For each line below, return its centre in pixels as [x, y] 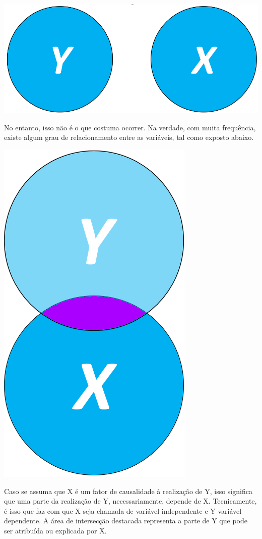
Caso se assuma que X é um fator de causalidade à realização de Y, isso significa [128, 491]
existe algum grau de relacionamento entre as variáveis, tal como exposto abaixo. [129, 137]
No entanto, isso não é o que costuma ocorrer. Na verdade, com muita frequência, [130, 127]
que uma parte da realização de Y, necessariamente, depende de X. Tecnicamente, [130, 501]
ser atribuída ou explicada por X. [55, 530]
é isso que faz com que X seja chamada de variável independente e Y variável [123, 510]
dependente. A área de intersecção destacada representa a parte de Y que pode [126, 521]
